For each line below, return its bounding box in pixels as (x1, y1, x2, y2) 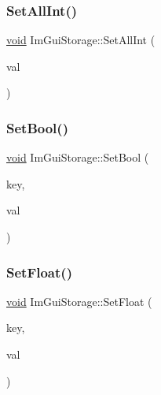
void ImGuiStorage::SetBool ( (6, 149, 149, 166)
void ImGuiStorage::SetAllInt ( (6, 32, 156, 48)
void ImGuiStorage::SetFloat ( (6, 293, 152, 309)
